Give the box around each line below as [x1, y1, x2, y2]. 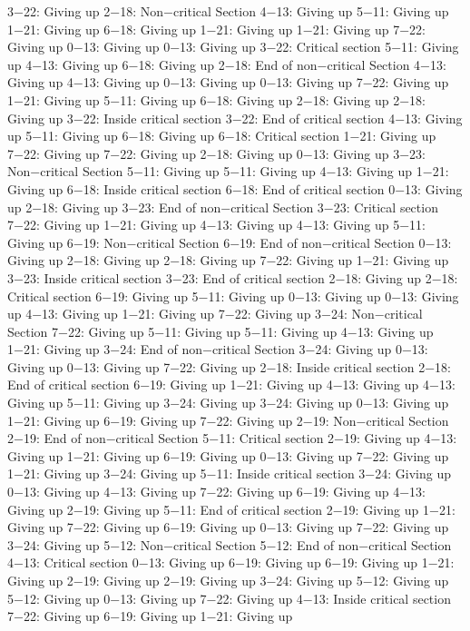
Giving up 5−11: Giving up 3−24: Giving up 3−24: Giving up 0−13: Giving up [7, 393, 449, 412]
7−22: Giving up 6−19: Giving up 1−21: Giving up [7, 606, 293, 626]
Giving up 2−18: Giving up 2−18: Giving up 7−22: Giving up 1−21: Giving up [7, 251, 449, 270]
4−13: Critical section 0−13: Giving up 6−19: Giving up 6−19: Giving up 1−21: [7, 553, 455, 572]
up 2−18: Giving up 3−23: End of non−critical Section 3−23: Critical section [7, 197, 438, 216]
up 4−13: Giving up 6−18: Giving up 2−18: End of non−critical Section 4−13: [7, 54, 446, 74]
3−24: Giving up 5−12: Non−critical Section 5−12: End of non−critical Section [7, 535, 452, 554]
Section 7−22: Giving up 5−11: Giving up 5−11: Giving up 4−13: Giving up [7, 321, 434, 340]
